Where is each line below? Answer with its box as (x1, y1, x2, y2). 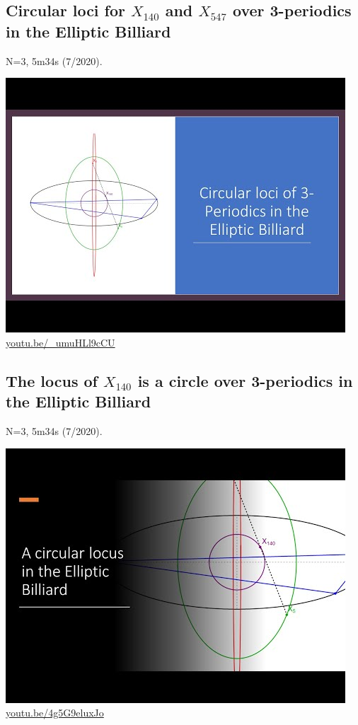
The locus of (6, 369, 98, 391)
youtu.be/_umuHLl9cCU (6, 335, 115, 349)
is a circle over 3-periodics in (137, 369, 353, 391)
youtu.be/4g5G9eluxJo (6, 705, 104, 720)
